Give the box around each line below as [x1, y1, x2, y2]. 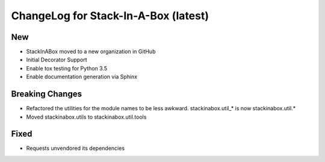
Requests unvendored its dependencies [26, 145, 125, 152]
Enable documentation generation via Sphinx [26, 73, 138, 81]
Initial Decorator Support [26, 56, 87, 63]
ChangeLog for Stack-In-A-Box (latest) [11, 9, 209, 22]
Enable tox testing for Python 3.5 [26, 64, 108, 72]
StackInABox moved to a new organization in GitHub [26, 48, 156, 55]
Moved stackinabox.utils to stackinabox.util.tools [26, 113, 147, 120]
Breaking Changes [11, 89, 82, 99]
